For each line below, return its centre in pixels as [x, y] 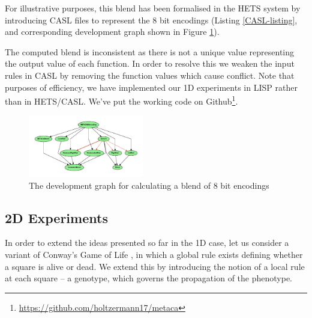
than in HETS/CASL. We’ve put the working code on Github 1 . [121, 100]
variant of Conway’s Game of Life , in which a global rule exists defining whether [154, 254]
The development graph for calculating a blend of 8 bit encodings [149, 185]
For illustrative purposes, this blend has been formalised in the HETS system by [153, 8]
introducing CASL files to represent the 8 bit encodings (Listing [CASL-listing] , [151, 20]
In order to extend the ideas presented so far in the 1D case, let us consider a [147, 243]
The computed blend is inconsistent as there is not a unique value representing [150, 51]
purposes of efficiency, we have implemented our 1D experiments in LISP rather [151, 87]
